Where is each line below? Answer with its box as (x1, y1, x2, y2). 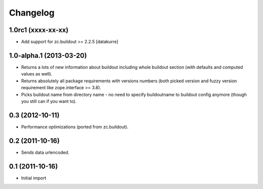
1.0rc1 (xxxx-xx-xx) (9, 26, 69, 34)
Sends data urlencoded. (21, 149, 70, 155)
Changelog (9, 7, 55, 18)
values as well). (21, 71, 53, 77)
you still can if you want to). (21, 98, 77, 104)
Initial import (21, 175, 46, 181)
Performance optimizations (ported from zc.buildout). (21, 124, 129, 130)
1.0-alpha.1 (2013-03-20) (9, 51, 87, 59)
